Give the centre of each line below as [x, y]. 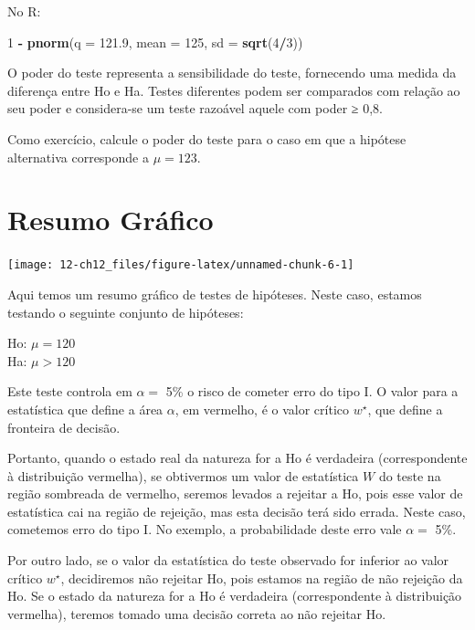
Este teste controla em [70, 391]
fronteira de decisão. [64, 427]
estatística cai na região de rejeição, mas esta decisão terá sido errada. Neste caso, [237, 511]
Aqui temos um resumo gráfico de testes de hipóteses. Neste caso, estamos [215, 294]
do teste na [410, 475]
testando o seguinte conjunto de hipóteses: [126, 312]
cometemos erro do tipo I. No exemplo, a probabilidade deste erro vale [205, 529]
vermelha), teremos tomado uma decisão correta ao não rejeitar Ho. [197, 613]
